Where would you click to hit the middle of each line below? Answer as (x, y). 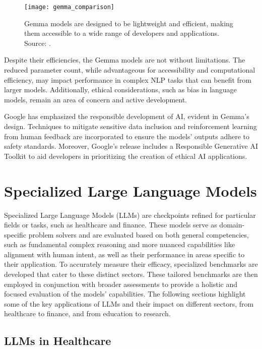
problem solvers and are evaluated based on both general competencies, (139, 234)
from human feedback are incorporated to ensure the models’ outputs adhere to (127, 136)
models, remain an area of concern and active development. (96, 99)
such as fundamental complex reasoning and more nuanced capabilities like (120, 244)
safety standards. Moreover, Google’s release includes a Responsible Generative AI (131, 146)
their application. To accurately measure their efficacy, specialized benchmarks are (131, 264)
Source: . (38, 43)
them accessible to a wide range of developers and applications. (122, 33)
